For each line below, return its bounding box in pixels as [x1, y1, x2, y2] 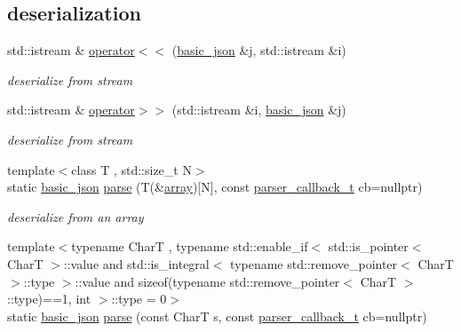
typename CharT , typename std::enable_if [71, 237, 308, 256]
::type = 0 [111, 289, 167, 308]
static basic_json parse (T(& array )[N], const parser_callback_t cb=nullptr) [7, 178, 423, 196]
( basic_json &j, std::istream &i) [171, 41, 346, 59]
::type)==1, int [7, 289, 91, 308]
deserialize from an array [7, 207, 144, 225]
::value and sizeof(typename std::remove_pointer [75, 272, 340, 290]
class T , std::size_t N [71, 160, 192, 178]
